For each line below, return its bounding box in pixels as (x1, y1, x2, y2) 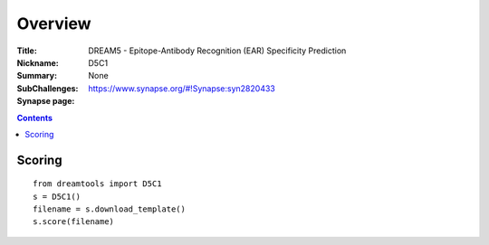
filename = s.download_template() (33, 204, 186, 214)
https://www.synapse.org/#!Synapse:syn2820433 (88, 82, 275, 94)
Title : (16, 45, 38, 56)
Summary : (16, 71, 58, 81)
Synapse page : (16, 96, 75, 107)
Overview (16, 14, 91, 33)
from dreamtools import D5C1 (33, 179, 162, 189)
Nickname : (16, 57, 59, 68)
